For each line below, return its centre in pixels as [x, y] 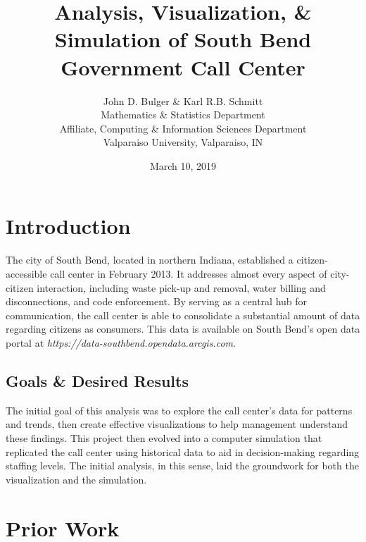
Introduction [68, 226]
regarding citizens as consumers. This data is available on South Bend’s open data [183, 329]
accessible [26, 273]
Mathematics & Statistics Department [183, 115]
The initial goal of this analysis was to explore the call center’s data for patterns [179, 410]
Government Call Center [183, 67]
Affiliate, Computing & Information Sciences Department [183, 128]
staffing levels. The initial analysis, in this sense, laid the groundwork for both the [182, 466]
